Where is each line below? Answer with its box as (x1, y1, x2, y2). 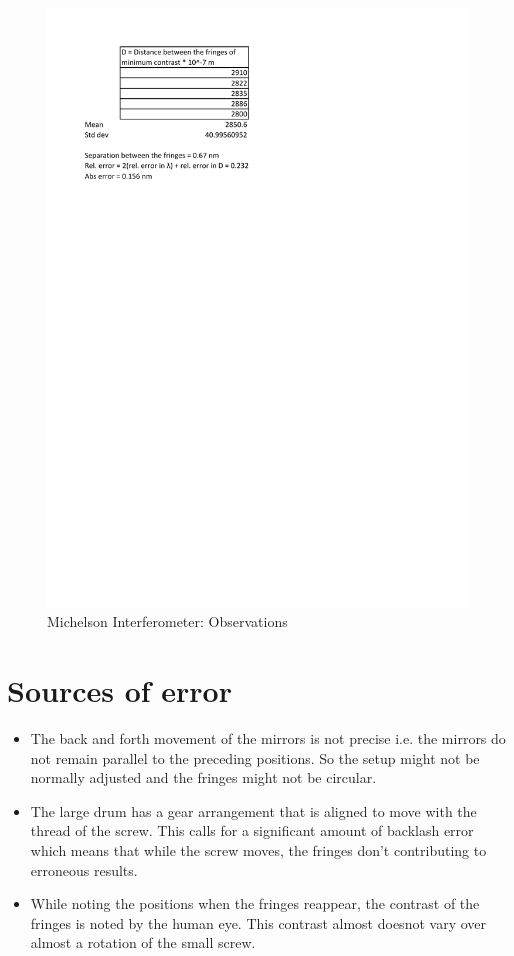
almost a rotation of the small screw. (30, 932, 256, 953)
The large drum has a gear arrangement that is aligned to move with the (30, 800, 477, 821)
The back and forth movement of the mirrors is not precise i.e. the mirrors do (30, 728, 506, 748)
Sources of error (7, 670, 232, 711)
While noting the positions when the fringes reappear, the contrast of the (30, 893, 480, 914)
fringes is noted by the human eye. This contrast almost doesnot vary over (30, 912, 486, 933)
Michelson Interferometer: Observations (47, 611, 288, 632)
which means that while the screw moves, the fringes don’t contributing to (30, 839, 487, 860)
